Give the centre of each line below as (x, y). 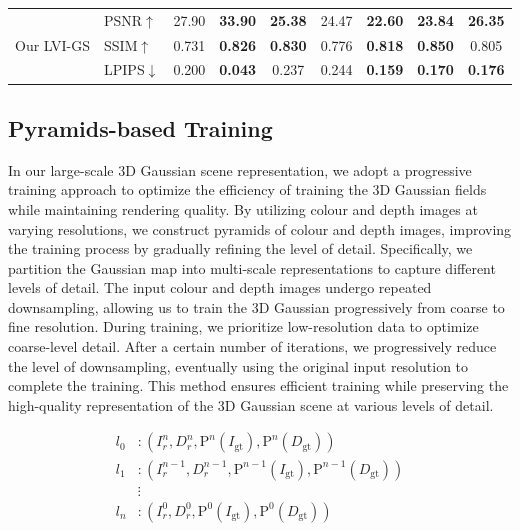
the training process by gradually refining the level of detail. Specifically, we (240, 248)
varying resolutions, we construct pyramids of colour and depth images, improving (260, 228)
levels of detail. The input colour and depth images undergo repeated (220, 287)
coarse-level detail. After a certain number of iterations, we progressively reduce (252, 346)
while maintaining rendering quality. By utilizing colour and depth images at (243, 208)
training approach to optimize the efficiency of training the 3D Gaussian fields (247, 189)
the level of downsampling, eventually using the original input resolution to (238, 365)
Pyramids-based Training (140, 127)
